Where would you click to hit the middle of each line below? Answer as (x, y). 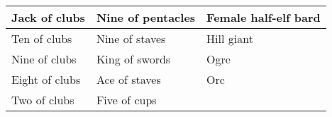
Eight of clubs (46, 79)
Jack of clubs (48, 17)
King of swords (133, 59)
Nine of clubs (44, 59)
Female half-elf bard (264, 17)
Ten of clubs (42, 38)
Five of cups (126, 100)
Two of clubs (43, 100)
